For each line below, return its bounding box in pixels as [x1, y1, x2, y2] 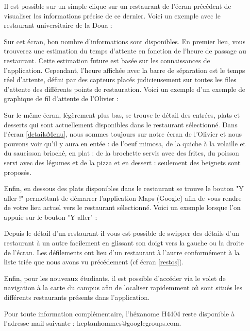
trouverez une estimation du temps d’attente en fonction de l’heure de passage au [4, 46, 246, 56]
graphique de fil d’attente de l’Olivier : [4, 93, 119, 104]
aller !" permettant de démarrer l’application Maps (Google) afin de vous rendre [4, 192, 242, 203]
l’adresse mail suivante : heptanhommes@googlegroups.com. [4, 318, 181, 328]
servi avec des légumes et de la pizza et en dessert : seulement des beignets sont [4, 157, 241, 167]
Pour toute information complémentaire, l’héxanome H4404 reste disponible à [4, 308, 234, 318]
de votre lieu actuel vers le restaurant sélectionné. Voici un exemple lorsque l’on [4, 202, 241, 212]
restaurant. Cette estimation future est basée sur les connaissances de [4, 55, 210, 65]
